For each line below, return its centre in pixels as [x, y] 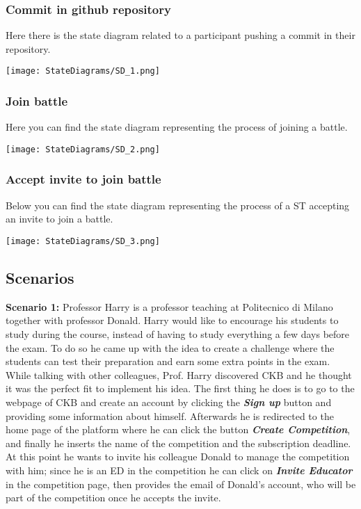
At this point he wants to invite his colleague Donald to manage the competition [178, 457]
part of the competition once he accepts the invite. [113, 498]
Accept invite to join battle [83, 179]
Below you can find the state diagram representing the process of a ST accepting [178, 205]
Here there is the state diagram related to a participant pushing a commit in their [180, 35]
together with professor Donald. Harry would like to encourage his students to [172, 320]
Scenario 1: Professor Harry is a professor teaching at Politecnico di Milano [169, 306]
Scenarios [40, 277]
